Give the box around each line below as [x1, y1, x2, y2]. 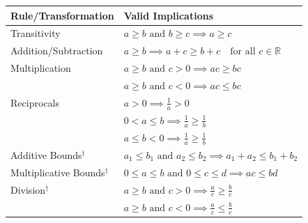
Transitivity [10, 26, 61, 40]
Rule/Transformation [10, 8, 114, 22]
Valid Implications [123, 8, 213, 22]
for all [230, 47, 256, 57]
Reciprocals [10, 95, 59, 109]
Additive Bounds [10, 147, 82, 162]
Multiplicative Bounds [10, 164, 105, 179]
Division [10, 182, 46, 197]
